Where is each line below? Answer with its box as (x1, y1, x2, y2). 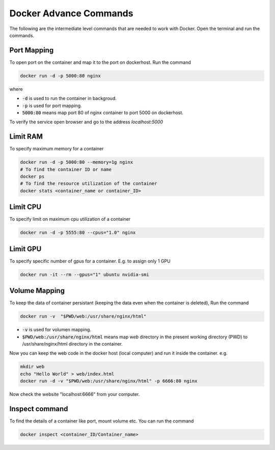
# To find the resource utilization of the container (20, 181, 157, 187)
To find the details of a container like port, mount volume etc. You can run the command (9, 418, 194, 424)
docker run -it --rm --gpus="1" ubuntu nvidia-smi (20, 272, 150, 277)
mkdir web (20, 364, 45, 369)
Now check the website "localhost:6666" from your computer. (9, 391, 140, 398)
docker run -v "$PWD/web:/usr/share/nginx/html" (20, 313, 147, 320)
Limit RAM (9, 133, 43, 141)
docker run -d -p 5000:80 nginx (20, 73, 101, 78)
